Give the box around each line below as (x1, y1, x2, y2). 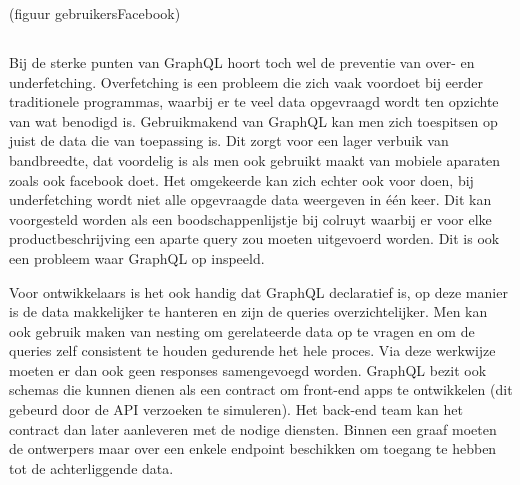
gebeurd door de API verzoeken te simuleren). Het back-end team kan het (9, 399, 463, 420)
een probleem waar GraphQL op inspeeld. (9, 247, 265, 268)
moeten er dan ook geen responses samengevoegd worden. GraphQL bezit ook (9, 359, 487, 380)
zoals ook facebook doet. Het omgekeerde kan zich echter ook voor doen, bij (9, 169, 474, 190)
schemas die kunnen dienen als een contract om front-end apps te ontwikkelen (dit (9, 379, 513, 400)
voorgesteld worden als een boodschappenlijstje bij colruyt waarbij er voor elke (9, 208, 492, 229)
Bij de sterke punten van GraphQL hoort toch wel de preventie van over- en (9, 51, 475, 72)
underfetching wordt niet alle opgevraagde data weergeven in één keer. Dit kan (9, 189, 492, 210)
